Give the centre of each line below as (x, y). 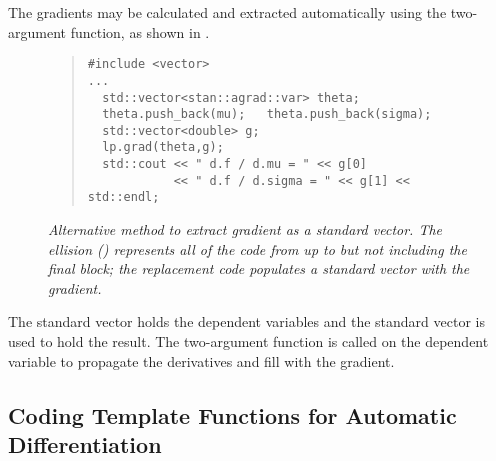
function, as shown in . (140, 31)
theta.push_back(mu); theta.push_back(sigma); (267, 114)
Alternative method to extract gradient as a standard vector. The (245, 229)
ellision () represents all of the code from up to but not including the (257, 248)
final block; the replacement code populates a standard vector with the (259, 268)
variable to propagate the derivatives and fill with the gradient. (201, 360)
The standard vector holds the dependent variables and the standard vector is (246, 321)
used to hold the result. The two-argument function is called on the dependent (248, 341)
